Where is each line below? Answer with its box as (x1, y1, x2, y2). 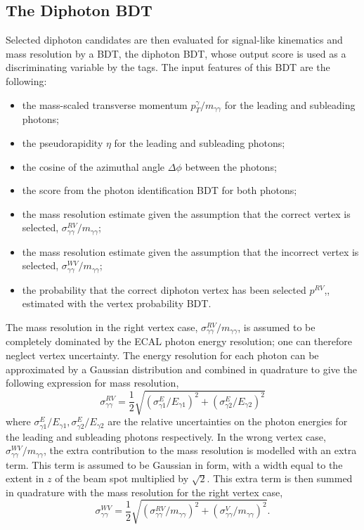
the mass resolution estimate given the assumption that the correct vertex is (22, 206, 351, 221)
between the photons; (185, 159, 277, 174)
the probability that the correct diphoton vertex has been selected (22, 282, 306, 297)
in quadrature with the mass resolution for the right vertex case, (6, 484, 283, 499)
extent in (6, 471, 44, 486)
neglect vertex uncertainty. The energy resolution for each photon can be (6, 348, 319, 363)
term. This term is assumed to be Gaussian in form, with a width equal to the (6, 457, 343, 472)
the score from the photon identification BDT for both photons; (22, 183, 297, 198)
